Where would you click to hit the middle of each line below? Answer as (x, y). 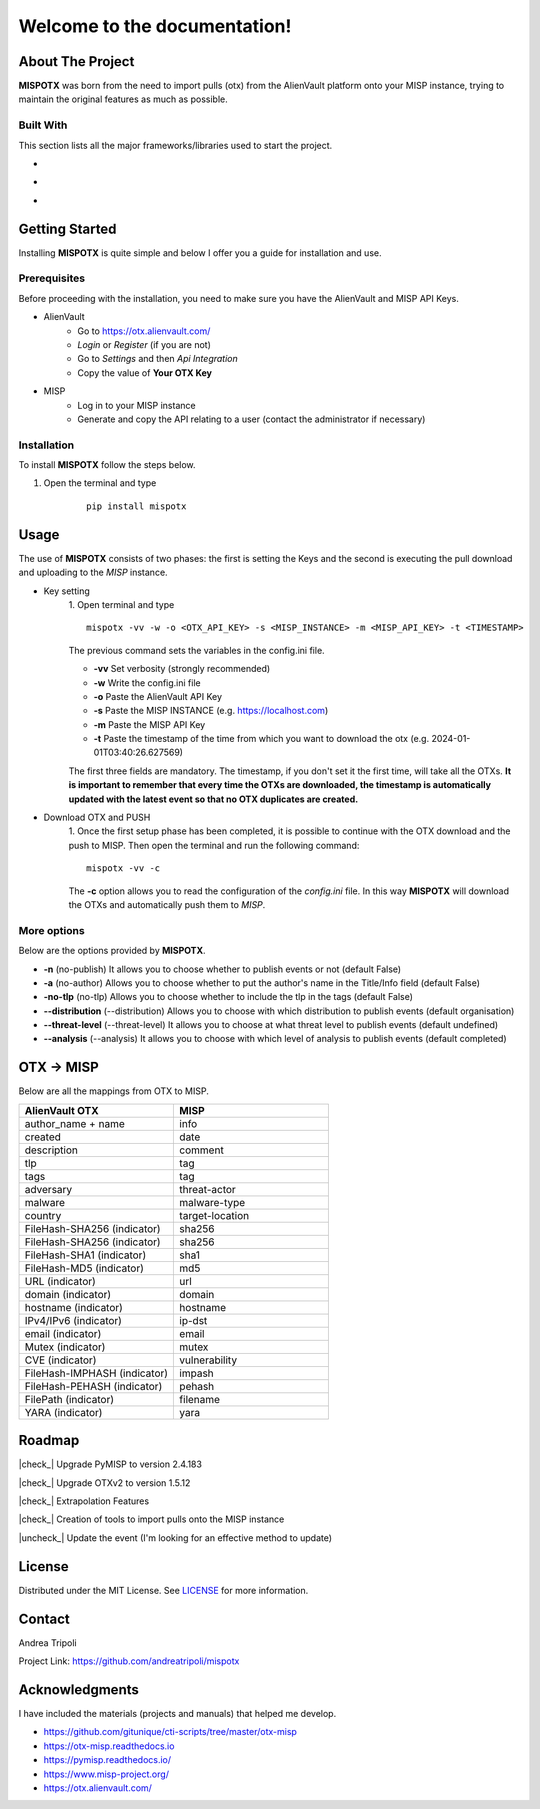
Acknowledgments (79, 1689)
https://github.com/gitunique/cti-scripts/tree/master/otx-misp (170, 1732)
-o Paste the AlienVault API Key (158, 696)
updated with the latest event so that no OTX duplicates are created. (213, 799)
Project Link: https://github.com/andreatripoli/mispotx (129, 1661)
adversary (48, 1189)
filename (199, 1399)
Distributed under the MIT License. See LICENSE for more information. (163, 1590)
